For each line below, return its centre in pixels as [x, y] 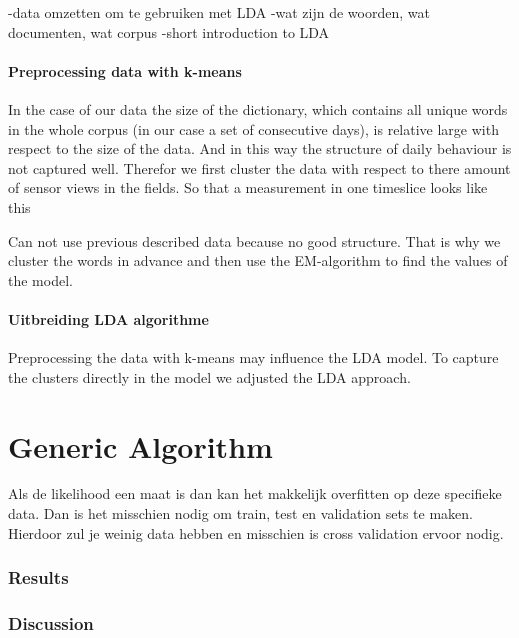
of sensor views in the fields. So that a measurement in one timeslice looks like [248, 187]
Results [38, 577]
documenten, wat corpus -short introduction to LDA [169, 31]
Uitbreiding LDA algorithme [108, 318]
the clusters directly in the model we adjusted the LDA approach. [209, 376]
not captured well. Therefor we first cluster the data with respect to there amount [259, 167]
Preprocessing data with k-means [125, 70]
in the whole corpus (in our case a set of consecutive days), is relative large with [253, 128]
